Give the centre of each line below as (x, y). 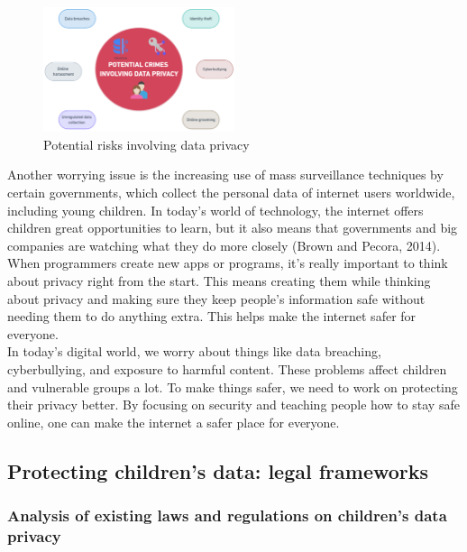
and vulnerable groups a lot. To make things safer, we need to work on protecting (233, 386)
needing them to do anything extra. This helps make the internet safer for (212, 316)
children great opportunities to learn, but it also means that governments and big (233, 228)
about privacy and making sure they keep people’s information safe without (216, 298)
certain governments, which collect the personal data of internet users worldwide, (231, 192)
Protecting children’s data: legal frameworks (218, 470)
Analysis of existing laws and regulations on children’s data (227, 515)
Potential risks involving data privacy (147, 144)
